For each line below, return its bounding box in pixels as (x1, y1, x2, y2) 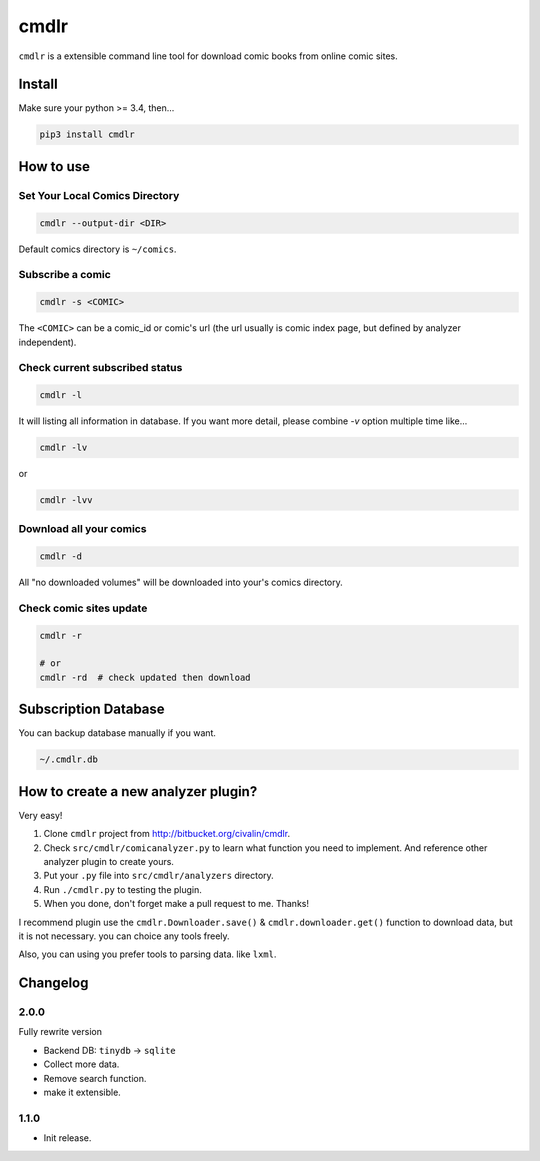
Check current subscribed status (18, 361, 183, 375)
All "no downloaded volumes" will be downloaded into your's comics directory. (18, 576, 344, 589)
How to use (18, 158, 90, 175)
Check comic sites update (18, 601, 148, 615)
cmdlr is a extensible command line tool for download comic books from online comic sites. (18, 50, 399, 62)
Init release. (43, 1132, 92, 1144)
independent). (18, 336, 77, 348)
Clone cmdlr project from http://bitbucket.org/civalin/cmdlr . (43, 828, 290, 840)
